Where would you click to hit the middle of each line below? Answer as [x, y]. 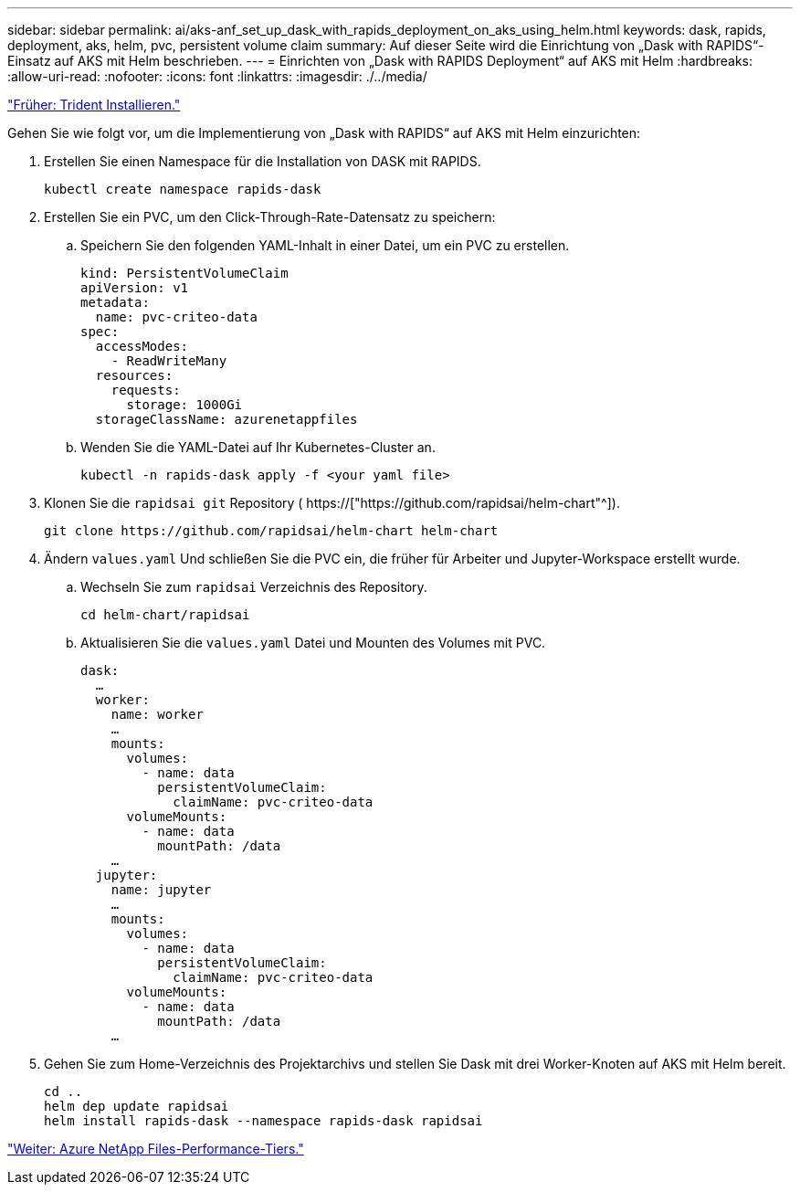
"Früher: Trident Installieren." [94, 105]
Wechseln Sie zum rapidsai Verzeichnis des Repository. [254, 587]
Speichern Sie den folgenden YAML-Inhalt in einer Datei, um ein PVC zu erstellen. [325, 245]
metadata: [115, 302]
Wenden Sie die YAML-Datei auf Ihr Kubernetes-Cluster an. [258, 447]
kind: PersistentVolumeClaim [184, 273]
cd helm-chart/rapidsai [165, 615]
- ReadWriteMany [169, 361]
